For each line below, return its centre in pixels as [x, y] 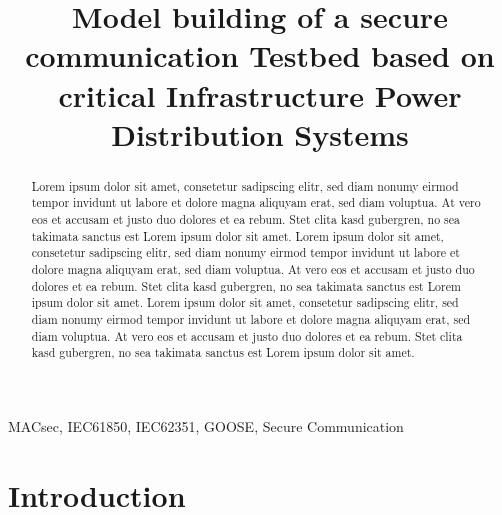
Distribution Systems [260, 133]
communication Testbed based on [260, 55]
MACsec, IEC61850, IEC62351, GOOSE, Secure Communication [206, 425]
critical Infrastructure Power [260, 94]
